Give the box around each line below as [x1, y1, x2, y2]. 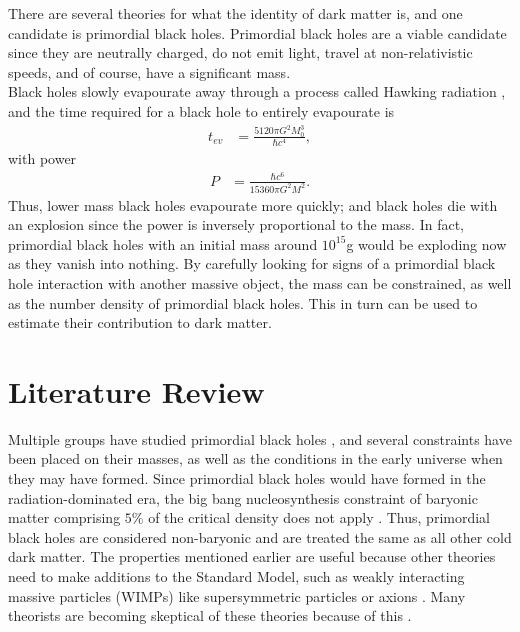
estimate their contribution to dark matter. [8, 312, 272, 333]
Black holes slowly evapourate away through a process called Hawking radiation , [8, 81, 506, 102]
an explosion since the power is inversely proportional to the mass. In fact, [8, 214, 464, 235]
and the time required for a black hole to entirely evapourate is [8, 100, 395, 121]
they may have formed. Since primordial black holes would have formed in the [8, 468, 486, 489]
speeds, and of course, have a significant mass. [8, 61, 291, 82]
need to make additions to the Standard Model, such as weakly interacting [8, 566, 465, 587]
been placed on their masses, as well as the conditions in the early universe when [8, 448, 503, 469]
